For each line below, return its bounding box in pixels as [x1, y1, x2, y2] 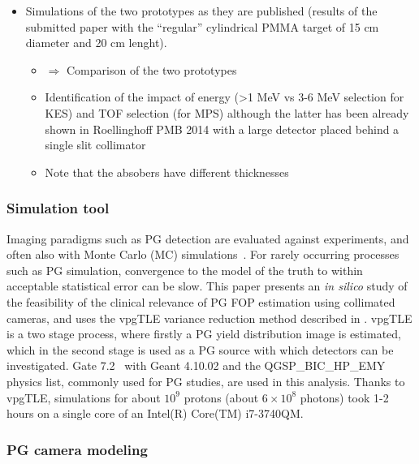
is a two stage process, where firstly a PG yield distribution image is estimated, [6, 325, 401, 342]
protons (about [184, 389, 259, 406]
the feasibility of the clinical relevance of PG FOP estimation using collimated [6, 293, 395, 310]
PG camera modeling [6, 439, 148, 459]
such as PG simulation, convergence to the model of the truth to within [6, 261, 363, 278]
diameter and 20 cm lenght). [25, 34, 167, 51]
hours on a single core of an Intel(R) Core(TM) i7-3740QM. [6, 405, 304, 422]
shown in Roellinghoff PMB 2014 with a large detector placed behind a [45, 120, 400, 137]
